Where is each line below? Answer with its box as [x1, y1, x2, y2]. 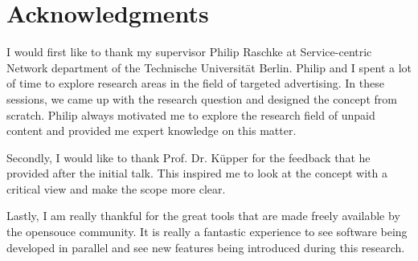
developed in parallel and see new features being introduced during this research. [6, 239, 405, 255]
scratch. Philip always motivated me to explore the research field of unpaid [6, 106, 375, 123]
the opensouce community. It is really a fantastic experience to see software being [6, 223, 408, 240]
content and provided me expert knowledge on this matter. [6, 122, 297, 139]
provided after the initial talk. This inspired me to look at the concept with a [6, 165, 387, 181]
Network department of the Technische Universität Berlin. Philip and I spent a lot [6, 59, 412, 75]
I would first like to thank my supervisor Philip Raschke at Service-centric [6, 43, 372, 60]
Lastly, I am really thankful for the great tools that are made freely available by [6, 207, 400, 224]
